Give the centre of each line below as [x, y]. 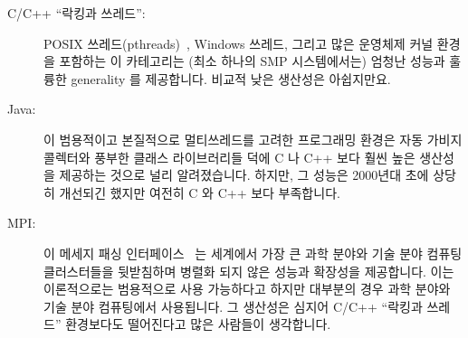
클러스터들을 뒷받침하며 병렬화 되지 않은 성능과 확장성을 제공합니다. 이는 [249, 271]
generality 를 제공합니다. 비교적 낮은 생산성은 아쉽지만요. [231, 78]
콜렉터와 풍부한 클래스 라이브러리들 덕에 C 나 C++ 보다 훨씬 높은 [229, 157]
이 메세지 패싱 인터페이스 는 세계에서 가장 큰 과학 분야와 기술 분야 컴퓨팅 [253, 253]
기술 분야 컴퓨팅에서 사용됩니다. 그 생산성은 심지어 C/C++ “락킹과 [233, 306]
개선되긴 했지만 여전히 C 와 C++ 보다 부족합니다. [200, 192]
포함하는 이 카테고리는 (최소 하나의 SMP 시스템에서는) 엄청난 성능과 [252, 61]
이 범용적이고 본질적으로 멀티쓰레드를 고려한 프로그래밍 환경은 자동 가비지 [253, 139]
